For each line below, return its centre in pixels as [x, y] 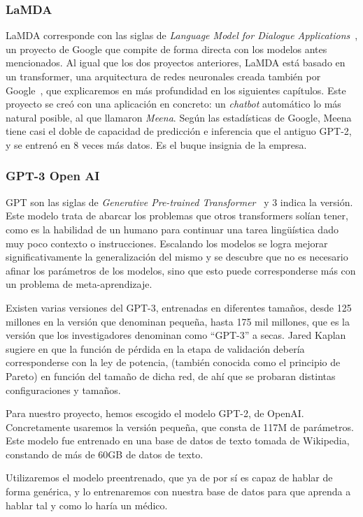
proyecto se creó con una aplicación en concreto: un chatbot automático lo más [173, 104]
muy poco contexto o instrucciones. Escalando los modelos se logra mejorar [167, 243]
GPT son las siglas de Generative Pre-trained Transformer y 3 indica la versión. [179, 202]
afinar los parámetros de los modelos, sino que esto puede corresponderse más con [181, 270]
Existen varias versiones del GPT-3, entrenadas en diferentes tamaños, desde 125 [179, 307]
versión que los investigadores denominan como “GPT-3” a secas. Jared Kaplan [176, 335]
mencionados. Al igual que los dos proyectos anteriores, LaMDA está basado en [176, 63]
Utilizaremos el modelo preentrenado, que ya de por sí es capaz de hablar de [169, 478]
